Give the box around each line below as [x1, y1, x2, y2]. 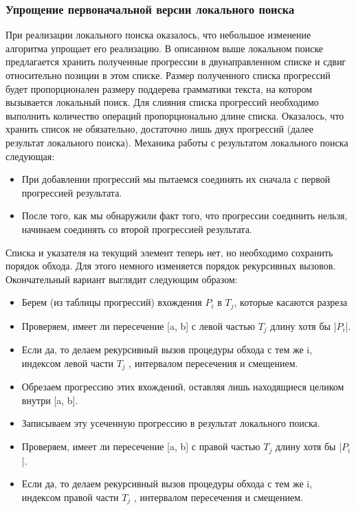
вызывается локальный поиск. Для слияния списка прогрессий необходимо [5, 95, 319, 109]
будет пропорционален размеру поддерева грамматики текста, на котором [5, 81, 312, 96]
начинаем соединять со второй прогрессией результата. [21, 221, 252, 236]
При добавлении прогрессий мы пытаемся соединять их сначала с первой [21, 172, 331, 186]
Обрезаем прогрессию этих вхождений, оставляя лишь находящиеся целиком [21, 379, 344, 394]
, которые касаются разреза [234, 295, 348, 309]
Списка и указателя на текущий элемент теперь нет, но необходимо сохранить [5, 245, 333, 259]
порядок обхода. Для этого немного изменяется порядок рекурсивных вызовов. [5, 258, 336, 273]
